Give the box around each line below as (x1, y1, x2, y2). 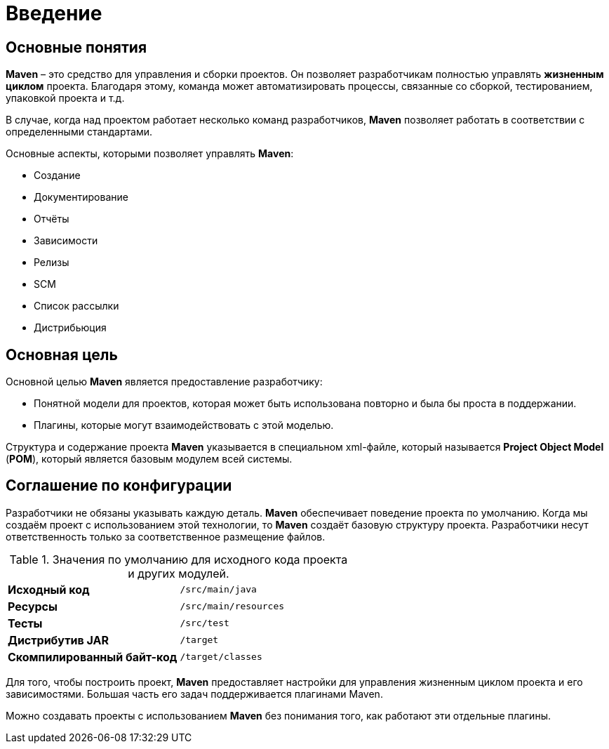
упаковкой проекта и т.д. (6, 92, 125, 105)
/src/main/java (180, 584, 257, 595)
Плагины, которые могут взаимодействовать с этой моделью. (34, 419, 334, 432)
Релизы (34, 256, 69, 269)
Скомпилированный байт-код (8, 649, 178, 664)
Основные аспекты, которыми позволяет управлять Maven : (6, 147, 294, 160)
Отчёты (34, 213, 69, 225)
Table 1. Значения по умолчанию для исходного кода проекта (9, 552, 348, 566)
